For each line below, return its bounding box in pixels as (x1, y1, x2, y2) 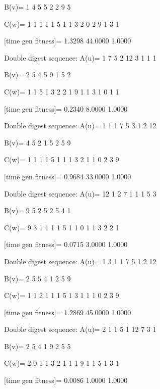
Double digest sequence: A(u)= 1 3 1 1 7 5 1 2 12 (4, 256, 156, 266)
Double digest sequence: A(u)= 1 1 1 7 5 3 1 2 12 (4, 120, 156, 131)
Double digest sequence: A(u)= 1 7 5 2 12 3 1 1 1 (4, 52, 156, 63)
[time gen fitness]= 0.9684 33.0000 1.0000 (4, 171, 131, 181)
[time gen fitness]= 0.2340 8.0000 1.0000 (4, 103, 128, 114)
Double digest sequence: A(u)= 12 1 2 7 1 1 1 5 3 (4, 188, 156, 199)
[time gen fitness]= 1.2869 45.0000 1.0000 (4, 307, 131, 317)
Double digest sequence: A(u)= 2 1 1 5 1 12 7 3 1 (4, 324, 156, 334)
